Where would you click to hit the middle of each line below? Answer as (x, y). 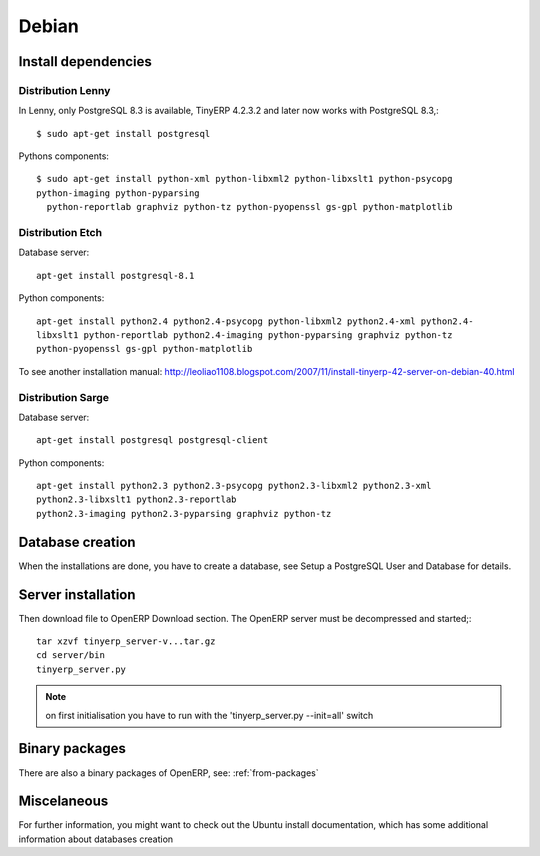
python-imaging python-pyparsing (118, 193)
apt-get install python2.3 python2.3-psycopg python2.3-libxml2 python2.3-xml (234, 486)
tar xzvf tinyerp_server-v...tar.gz (126, 641)
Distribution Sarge (64, 397)
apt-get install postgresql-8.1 (115, 275)
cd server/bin (70, 655)
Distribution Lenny (64, 90)
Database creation (77, 541)
